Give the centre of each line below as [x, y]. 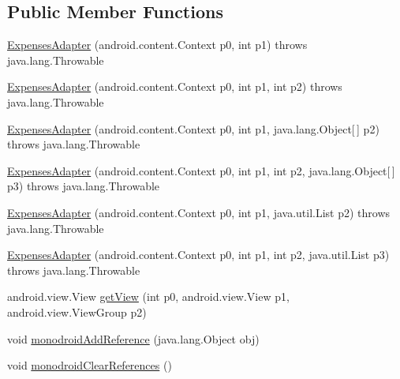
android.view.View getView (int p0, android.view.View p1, [148, 296]
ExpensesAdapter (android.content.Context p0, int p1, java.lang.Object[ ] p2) [193, 128]
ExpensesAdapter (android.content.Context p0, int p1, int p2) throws [175, 86]
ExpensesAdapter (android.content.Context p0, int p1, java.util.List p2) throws [199, 212]
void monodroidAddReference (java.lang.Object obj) [133, 338]
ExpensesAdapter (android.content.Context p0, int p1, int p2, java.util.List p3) [198, 255]
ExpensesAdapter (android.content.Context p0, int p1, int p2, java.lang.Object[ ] [201, 170]
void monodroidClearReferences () [90, 365]
